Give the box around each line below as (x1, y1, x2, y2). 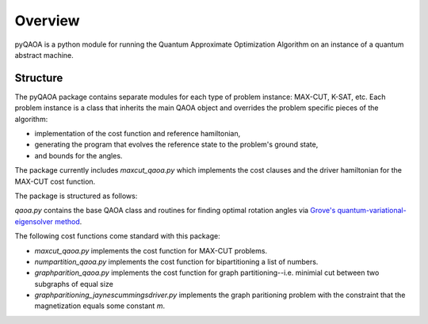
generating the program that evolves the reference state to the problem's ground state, (34, 139, 319, 150)
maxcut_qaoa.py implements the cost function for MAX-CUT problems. (34, 246, 268, 255)
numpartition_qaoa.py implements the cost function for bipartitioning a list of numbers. (34, 257, 319, 266)
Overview (14, 12, 80, 29)
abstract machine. (14, 50, 75, 59)
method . (54, 216, 82, 226)
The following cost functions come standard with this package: (14, 231, 221, 241)
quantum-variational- (337, 206, 407, 215)
